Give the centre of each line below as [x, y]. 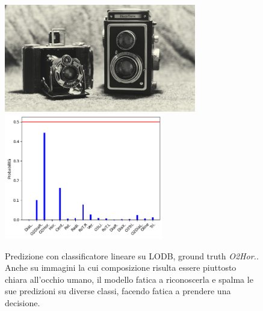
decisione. [23, 303]
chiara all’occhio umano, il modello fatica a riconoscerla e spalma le [129, 279]
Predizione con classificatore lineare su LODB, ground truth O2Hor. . [132, 255]
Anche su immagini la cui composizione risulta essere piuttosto [121, 267]
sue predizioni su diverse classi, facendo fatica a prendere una [118, 291]
